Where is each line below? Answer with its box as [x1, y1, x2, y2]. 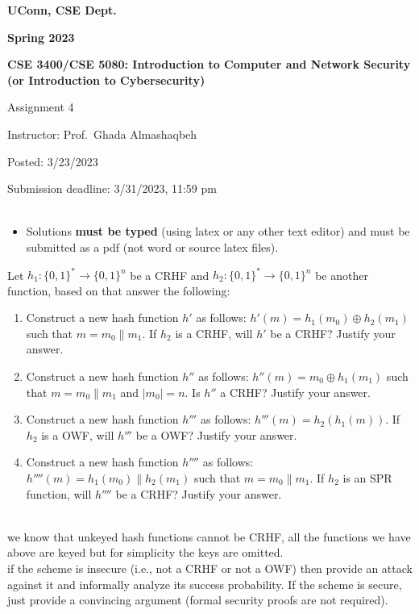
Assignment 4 [7, 98, 74, 115]
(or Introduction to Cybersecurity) [7, 71, 205, 88]
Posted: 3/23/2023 [7, 152, 98, 169]
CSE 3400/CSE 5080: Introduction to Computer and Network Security [7, 56, 411, 73]
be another [315, 266, 368, 283]
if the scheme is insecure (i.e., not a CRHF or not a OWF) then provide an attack [7, 559, 413, 576]
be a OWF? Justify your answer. [135, 426, 297, 443]
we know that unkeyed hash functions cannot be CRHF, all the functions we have [7, 528, 411, 545]
